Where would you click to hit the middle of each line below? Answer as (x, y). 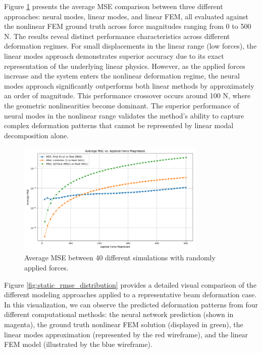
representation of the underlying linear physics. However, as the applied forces (125, 66)
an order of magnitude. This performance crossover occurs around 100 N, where (127, 95)
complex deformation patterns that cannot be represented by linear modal (119, 125)
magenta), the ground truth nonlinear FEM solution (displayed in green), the (124, 324)
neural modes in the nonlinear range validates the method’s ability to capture (124, 115)
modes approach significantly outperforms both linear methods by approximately (129, 85)
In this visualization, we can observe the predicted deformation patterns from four (131, 304)
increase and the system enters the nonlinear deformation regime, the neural (122, 76)
